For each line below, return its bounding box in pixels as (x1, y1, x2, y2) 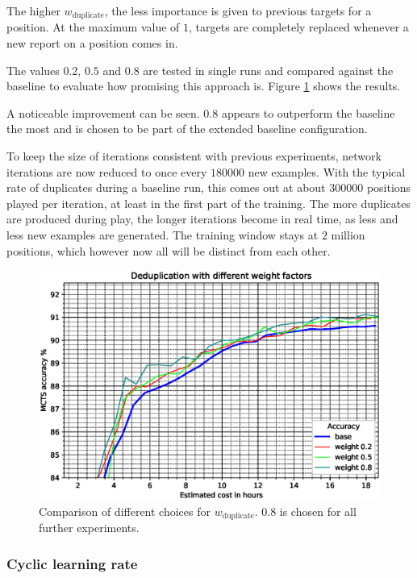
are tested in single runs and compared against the (143, 61, 394, 78)
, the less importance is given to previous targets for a (104, 2, 372, 19)
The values (6, 61, 60, 78)
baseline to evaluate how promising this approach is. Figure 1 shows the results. (6, 77, 401, 94)
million (331, 226, 365, 243)
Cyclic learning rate (6, 553, 138, 573)
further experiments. (39, 519, 140, 536)
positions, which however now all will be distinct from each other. (6, 242, 331, 259)
